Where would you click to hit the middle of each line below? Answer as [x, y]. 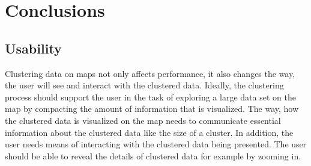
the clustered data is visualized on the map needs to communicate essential [143, 120]
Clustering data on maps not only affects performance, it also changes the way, [150, 73]
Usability [33, 48]
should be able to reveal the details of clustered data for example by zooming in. [153, 155]
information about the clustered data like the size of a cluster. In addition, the [149, 132]
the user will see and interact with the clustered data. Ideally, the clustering [144, 85]
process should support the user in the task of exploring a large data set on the [150, 97]
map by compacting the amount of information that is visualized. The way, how [152, 109]
